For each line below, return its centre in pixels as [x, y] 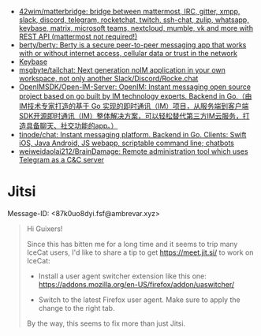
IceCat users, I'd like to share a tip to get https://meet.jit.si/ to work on [140, 252]
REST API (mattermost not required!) [78, 36]
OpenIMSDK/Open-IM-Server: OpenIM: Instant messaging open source [135, 87]
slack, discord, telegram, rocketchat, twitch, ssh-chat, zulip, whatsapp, [134, 20]
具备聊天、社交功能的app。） [72, 126]
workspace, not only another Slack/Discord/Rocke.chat [108, 78]
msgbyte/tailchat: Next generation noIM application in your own [122, 70]
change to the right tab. [76, 308]
